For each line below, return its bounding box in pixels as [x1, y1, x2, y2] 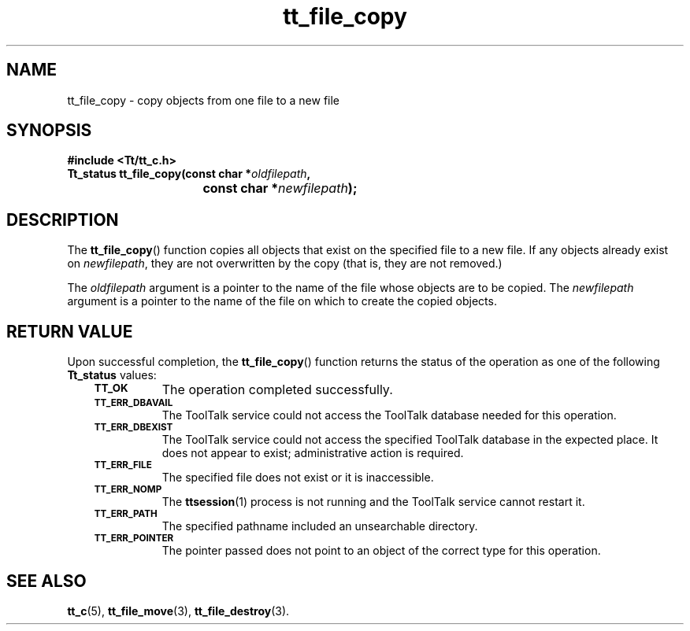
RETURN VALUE [6, 321, 133, 341]
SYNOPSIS [6, 120, 92, 141]
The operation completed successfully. [161, 382, 393, 398]
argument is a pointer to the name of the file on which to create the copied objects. [67, 294, 497, 308]
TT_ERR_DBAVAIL [94, 397, 173, 409]
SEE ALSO [6, 570, 87, 591]
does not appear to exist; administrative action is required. [161, 446, 464, 460]
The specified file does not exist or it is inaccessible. [161, 470, 434, 485]
